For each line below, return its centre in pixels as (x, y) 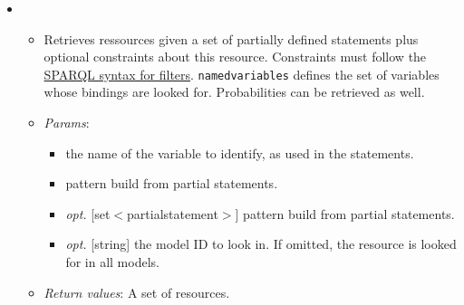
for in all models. (112, 262)
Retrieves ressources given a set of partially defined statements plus (231, 38)
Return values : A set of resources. (137, 292)
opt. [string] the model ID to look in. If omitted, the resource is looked (261, 244)
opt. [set (88, 213)
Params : (67, 123)
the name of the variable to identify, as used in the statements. (240, 152)
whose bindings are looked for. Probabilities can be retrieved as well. (234, 92)
